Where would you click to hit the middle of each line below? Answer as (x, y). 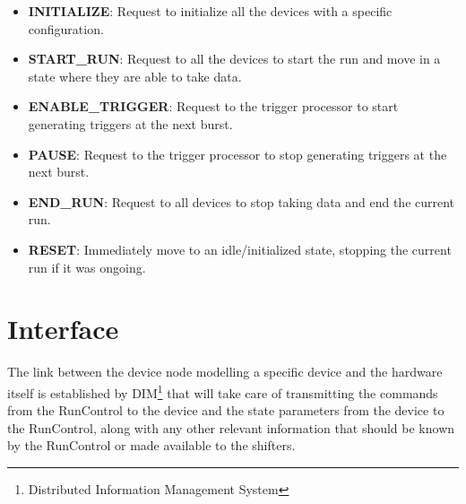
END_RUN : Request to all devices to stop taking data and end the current (242, 201)
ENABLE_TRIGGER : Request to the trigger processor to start (213, 106)
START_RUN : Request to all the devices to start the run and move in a (234, 59)
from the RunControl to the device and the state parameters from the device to (226, 410)
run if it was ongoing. (87, 267)
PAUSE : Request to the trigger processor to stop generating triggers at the (237, 154)
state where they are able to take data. (135, 76)
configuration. (66, 28)
